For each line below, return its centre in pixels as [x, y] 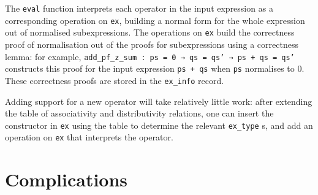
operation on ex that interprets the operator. [89, 137]
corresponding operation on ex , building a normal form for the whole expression [155, 20]
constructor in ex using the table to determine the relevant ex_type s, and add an [159, 125]
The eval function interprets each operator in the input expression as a [139, 8]
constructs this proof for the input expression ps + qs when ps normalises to [150, 68]
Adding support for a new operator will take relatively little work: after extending [159, 101]
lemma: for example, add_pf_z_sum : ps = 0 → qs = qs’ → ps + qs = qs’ [150, 56]
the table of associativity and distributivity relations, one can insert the [139, 113]
